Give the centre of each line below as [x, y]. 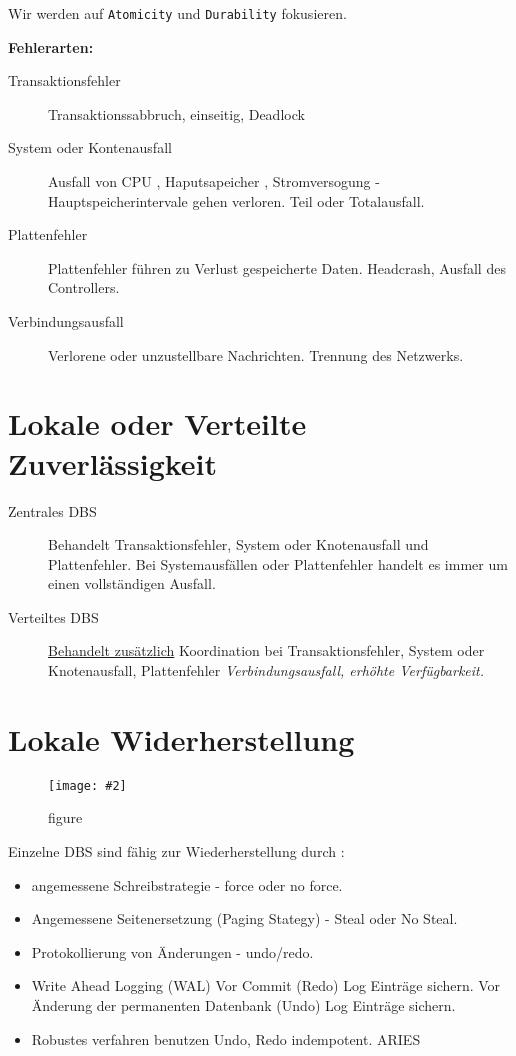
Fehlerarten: [51, 46]
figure [65, 817]
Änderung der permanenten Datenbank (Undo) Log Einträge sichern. [243, 1005]
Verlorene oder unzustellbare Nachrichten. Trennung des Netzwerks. [256, 354]
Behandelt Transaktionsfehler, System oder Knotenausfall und [238, 544]
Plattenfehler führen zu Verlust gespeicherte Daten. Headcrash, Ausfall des [277, 267]
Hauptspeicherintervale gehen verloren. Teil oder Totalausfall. [236, 200]
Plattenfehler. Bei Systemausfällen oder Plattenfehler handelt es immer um [278, 563]
